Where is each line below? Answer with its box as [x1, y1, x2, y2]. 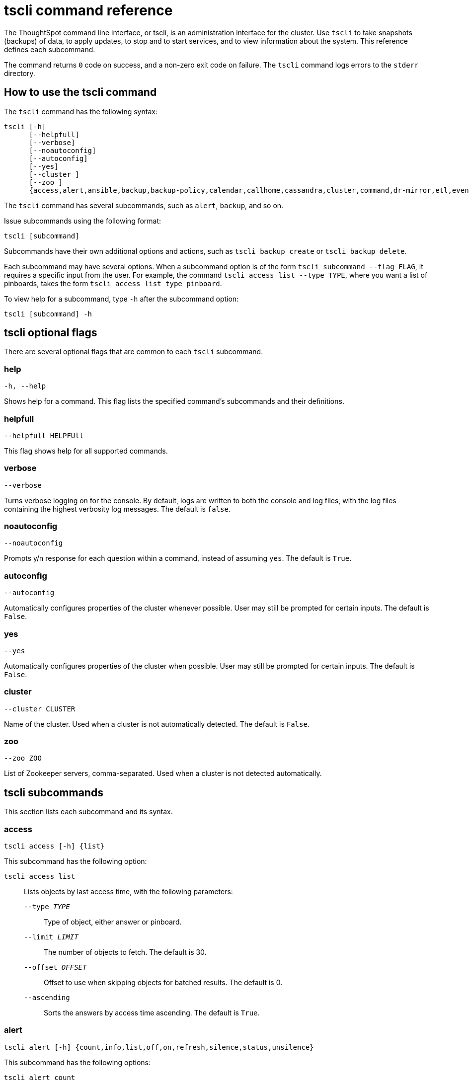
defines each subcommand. [4, 45, 95, 54]
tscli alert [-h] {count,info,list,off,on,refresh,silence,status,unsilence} [4, 1043, 314, 1051]
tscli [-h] [4, 122, 46, 131]
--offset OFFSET [24, 963, 87, 972]
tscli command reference [4, 2, 173, 19]
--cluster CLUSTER [4, 704, 76, 713]
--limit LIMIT [24, 933, 78, 941]
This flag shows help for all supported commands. [4, 446, 168, 455]
